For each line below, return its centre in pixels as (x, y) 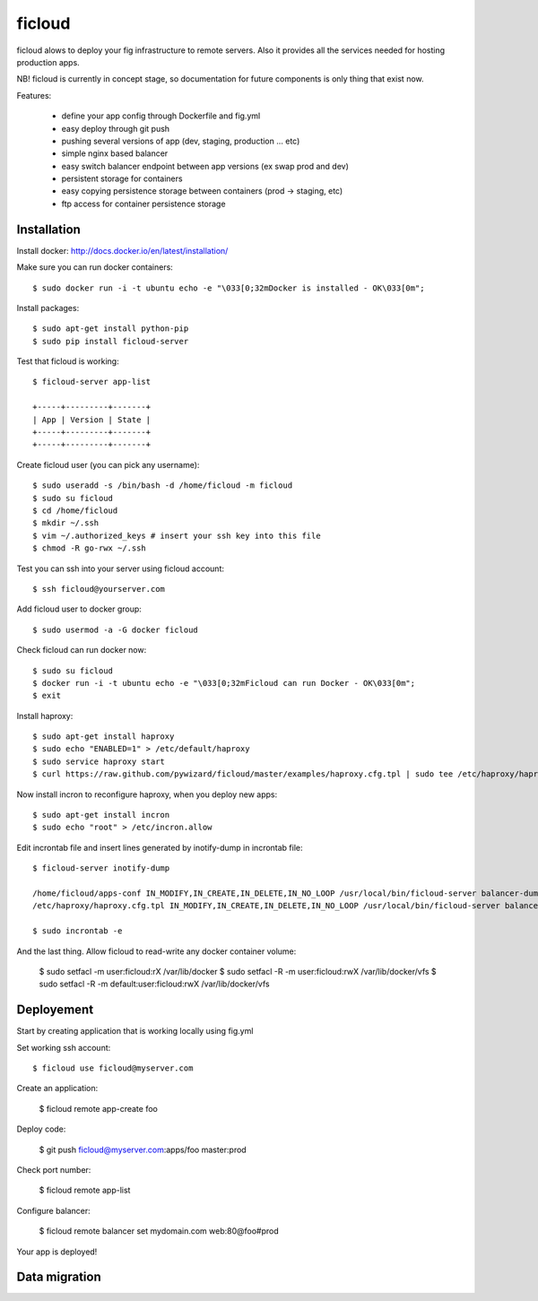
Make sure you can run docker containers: (95, 267)
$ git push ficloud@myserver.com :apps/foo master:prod (143, 1149)
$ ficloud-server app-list (92, 382)
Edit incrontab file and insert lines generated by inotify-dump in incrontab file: (160, 847)
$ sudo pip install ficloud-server (111, 341)
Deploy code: (41, 1129)
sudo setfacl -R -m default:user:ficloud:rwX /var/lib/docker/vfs (154, 984)
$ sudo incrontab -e (78, 931)
